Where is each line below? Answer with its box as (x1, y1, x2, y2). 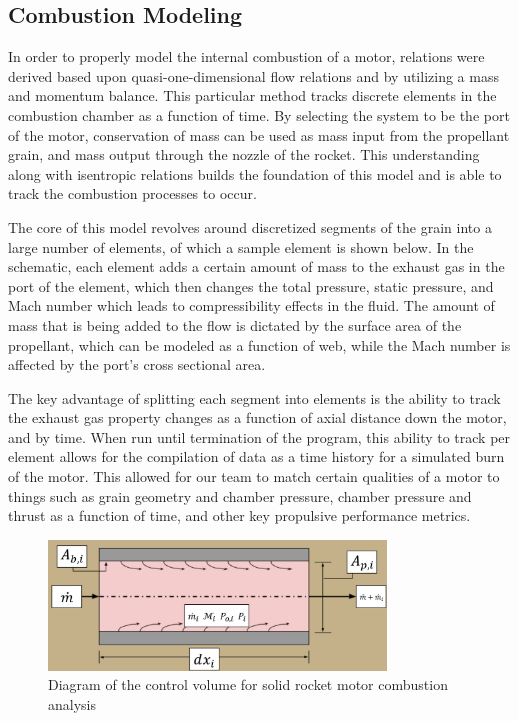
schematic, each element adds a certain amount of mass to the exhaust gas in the (8, 256, 505, 277)
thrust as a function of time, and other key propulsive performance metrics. (8, 505, 471, 526)
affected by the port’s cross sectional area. (8, 354, 266, 375)
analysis (48, 693, 96, 714)
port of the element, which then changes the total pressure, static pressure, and (8, 275, 494, 296)
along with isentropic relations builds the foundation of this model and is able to (8, 163, 502, 184)
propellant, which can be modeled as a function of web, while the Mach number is (8, 334, 511, 355)
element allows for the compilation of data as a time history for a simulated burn (8, 446, 505, 467)
